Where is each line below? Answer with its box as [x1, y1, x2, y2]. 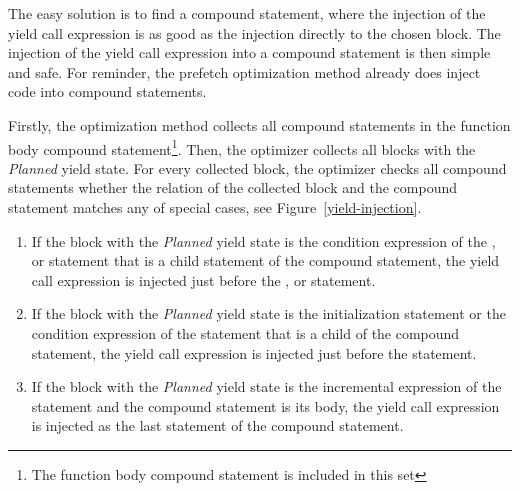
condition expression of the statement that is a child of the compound [31, 322, 460, 343]
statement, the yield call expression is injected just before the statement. [31, 342, 477, 363]
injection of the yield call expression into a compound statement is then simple [8, 42, 491, 63]
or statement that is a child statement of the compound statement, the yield [31, 250, 500, 271]
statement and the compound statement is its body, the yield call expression [31, 395, 500, 416]
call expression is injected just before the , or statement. [31, 269, 376, 290]
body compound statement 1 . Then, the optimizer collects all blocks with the [8, 135, 476, 159]
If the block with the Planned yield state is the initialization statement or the [31, 303, 506, 324]
